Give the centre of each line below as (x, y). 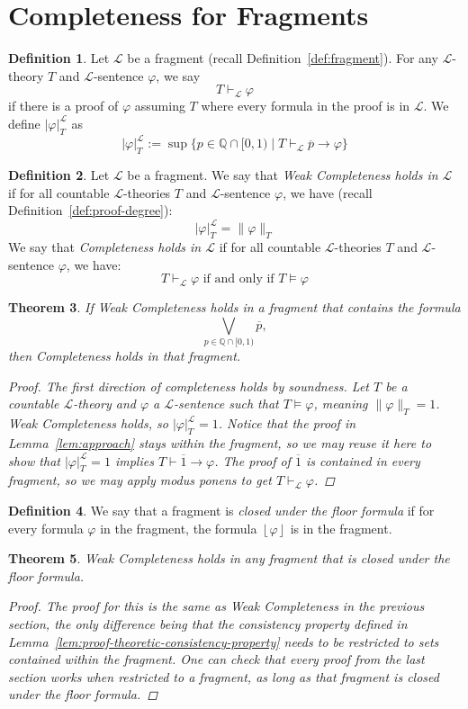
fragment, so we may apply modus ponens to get (140, 480)
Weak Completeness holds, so (88, 423)
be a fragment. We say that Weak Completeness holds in (283, 175)
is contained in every (363, 460)
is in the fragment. (341, 528)
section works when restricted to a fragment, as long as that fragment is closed (224, 676)
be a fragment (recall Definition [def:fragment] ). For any (283, 58)
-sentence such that (226, 404)
